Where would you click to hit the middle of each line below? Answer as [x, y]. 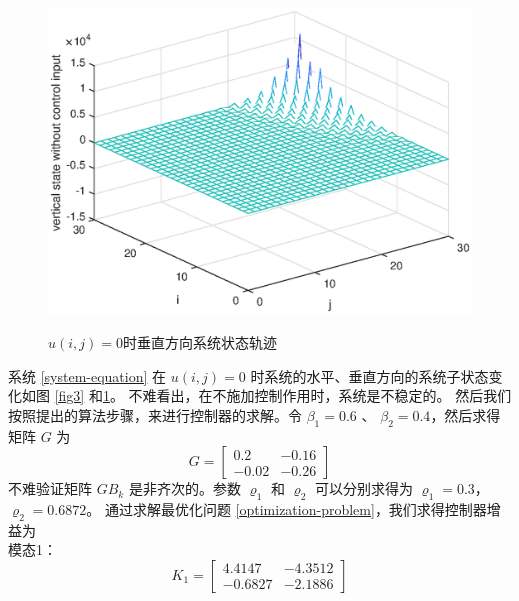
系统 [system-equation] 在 [87, 375]
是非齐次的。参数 [184, 488]
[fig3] [69, 395]
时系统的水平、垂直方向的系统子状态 [369, 375]
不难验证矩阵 [50, 488]
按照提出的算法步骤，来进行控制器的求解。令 [155, 414]
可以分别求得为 [363, 488]
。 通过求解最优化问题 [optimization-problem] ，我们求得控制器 [286, 508]
